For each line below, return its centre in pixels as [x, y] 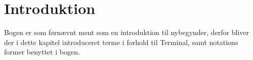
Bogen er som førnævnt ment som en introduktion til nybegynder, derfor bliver [127, 32]
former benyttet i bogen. [42, 52]
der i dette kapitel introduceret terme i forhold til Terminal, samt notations [121, 42]
